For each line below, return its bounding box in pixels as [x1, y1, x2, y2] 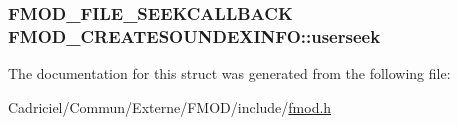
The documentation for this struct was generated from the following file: [8, 63, 451, 84]
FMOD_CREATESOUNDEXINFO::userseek [8, 23, 381, 48]
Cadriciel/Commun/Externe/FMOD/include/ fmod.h [8, 96, 332, 117]
